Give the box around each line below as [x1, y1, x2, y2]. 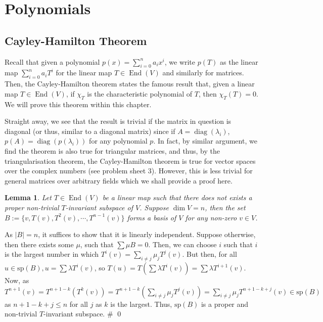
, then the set [205, 202, 246, 212]
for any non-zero [185, 212, 237, 222]
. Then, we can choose [148, 239, 217, 249]
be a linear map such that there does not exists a [102, 192, 252, 203]
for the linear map [56, 67, 112, 78]
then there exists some [5, 239, 74, 249]
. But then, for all [182, 249, 237, 259]
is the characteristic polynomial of [87, 88, 193, 99]
